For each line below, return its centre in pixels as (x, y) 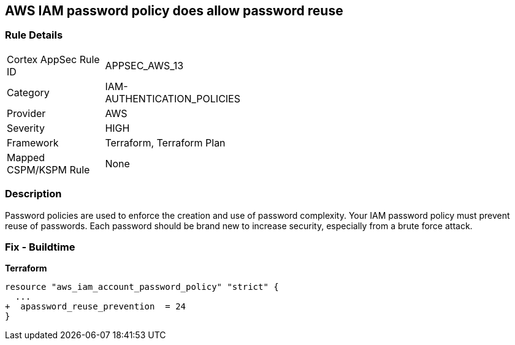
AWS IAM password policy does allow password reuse (174, 11)
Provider (26, 113)
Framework (33, 142)
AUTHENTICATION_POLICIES (173, 98)
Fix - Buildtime (40, 247)
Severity (26, 128)
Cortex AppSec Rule (53, 59)
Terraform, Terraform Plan (165, 142)
